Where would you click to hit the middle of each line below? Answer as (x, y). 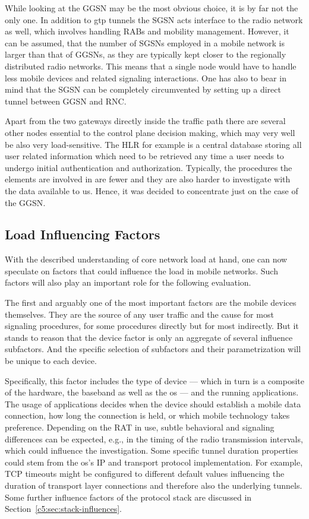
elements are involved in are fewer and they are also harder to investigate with (148, 179)
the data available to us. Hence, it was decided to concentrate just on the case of (152, 190)
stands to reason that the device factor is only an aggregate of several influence (149, 337)
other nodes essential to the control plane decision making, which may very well (150, 132)
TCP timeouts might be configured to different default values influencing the (145, 474)
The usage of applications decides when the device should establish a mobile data (153, 404)
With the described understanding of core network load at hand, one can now (146, 259)
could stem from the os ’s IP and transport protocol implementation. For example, (154, 462)
